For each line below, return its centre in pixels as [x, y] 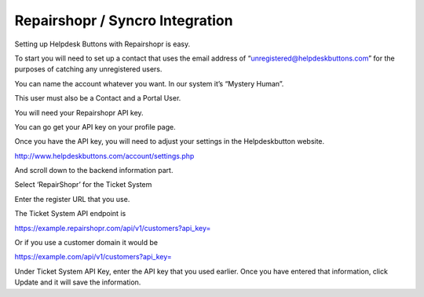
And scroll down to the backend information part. [94, 170]
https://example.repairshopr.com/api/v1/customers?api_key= [113, 228]
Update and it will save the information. [78, 282]
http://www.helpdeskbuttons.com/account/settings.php [104, 156]
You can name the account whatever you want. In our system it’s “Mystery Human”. [149, 83]
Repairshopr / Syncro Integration [124, 20]
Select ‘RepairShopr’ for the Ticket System [83, 185]
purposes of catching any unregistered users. [88, 69]
